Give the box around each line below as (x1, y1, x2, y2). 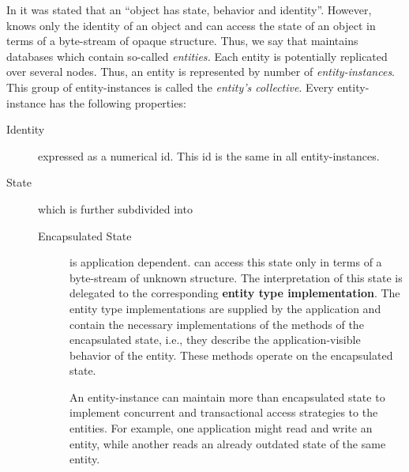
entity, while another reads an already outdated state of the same (69, 435, 386, 451)
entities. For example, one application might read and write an (69, 420, 373, 436)
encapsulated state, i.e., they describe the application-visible (69, 331, 361, 348)
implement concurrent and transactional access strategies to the (69, 404, 378, 421)
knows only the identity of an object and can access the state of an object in (6, 17, 376, 33)
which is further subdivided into (38, 200, 193, 217)
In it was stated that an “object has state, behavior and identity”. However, (6, 2, 372, 17)
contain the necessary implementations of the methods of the (69, 315, 364, 332)
